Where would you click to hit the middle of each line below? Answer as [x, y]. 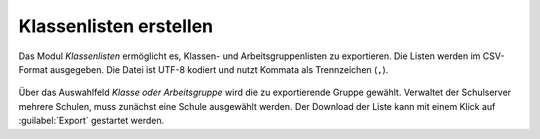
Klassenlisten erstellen [116, 26]
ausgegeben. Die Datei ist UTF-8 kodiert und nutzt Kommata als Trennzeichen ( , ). [219, 69]
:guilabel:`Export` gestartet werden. [91, 121]
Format [33, 69]
